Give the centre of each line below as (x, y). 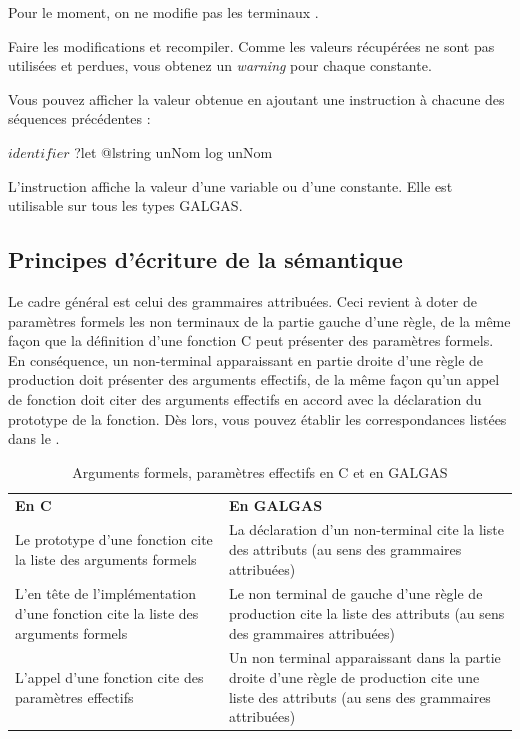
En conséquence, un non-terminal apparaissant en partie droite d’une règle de (246, 359)
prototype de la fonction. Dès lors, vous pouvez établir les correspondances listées (257, 418)
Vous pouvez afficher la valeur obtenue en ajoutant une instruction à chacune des (256, 98)
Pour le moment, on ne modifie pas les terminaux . (163, 12)
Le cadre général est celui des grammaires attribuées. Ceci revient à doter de (242, 300)
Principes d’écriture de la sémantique (205, 259)
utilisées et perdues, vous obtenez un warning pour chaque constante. (220, 65)
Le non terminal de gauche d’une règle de (355, 593)
